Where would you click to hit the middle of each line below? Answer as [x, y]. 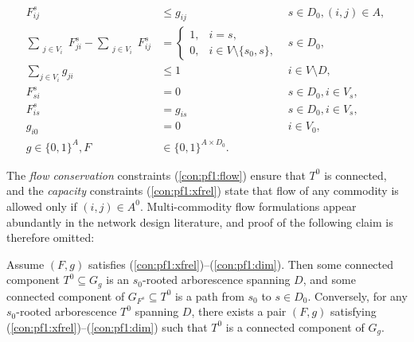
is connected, [355, 175]
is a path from [209, 295]
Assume [25, 264]
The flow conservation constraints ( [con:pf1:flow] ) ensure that [156, 175]
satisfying [353, 311]
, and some [329, 280]
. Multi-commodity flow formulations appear [248, 206]
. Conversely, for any [357, 295]
